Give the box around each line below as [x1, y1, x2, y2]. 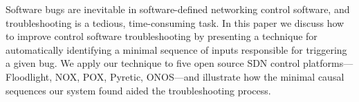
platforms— [303, 56, 353, 70]
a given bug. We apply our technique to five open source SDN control [6, 56, 300, 70]
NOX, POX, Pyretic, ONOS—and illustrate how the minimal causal [55, 69, 344, 83]
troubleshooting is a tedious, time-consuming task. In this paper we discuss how [6, 15, 344, 30]
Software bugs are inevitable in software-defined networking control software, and [6, 2, 350, 16]
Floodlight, [6, 69, 53, 83]
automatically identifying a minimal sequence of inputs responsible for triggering [6, 42, 347, 57]
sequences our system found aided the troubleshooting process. [6, 83, 271, 97]
